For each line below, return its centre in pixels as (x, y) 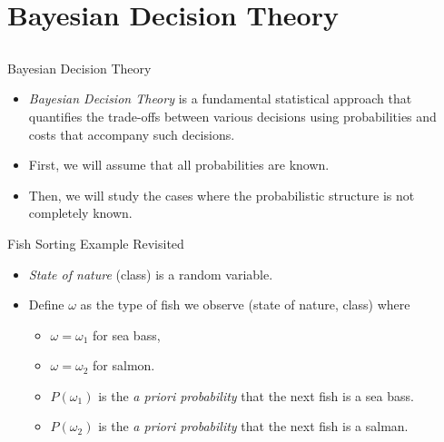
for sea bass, (127, 334)
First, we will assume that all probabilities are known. (179, 165)
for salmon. (124, 365)
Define (46, 304)
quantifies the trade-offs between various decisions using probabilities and (232, 116)
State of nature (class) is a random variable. (151, 274)
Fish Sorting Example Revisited (96, 243)
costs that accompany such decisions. (132, 134)
